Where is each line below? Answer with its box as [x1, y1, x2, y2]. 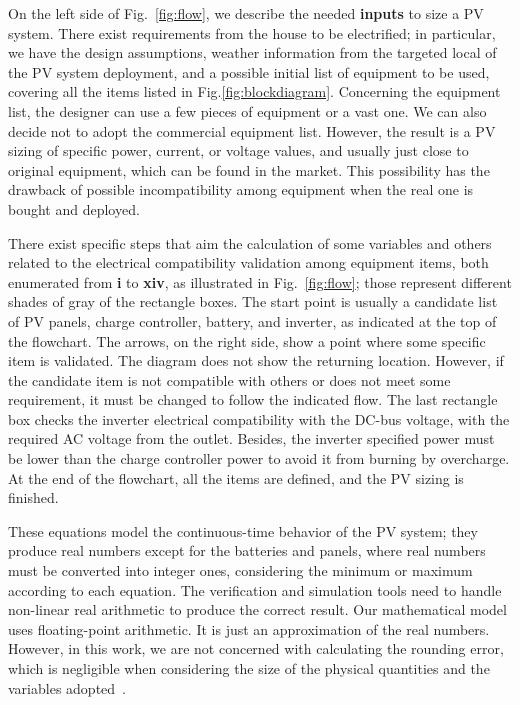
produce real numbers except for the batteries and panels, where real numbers [8, 540, 486, 561]
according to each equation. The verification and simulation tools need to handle [8, 579, 502, 600]
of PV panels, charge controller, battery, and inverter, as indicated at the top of [8, 310, 497, 331]
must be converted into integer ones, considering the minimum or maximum [8, 560, 473, 581]
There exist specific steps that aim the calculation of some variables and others [8, 232, 492, 253]
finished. [8, 487, 59, 508]
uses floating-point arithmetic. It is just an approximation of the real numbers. [8, 618, 490, 639]
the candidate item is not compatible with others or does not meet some [8, 369, 451, 390]
